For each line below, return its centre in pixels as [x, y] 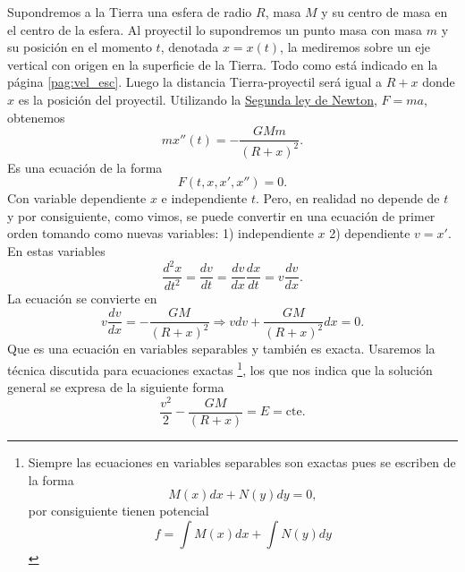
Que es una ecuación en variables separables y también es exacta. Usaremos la [221, 349]
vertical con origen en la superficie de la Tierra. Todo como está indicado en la [223, 64]
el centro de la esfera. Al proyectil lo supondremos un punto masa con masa [215, 29]
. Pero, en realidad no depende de [347, 198]
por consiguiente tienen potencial [118, 511]
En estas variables [56, 250]
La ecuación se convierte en [82, 299]
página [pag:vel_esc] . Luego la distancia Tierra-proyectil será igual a [195, 82]
